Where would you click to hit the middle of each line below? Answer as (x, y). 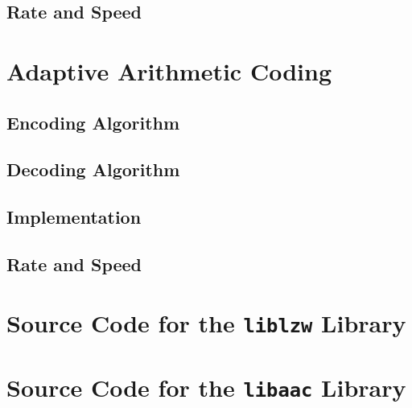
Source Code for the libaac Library (206, 387)
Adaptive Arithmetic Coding (169, 70)
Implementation (74, 217)
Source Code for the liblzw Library (206, 323)
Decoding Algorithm (93, 169)
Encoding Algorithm (93, 122)
